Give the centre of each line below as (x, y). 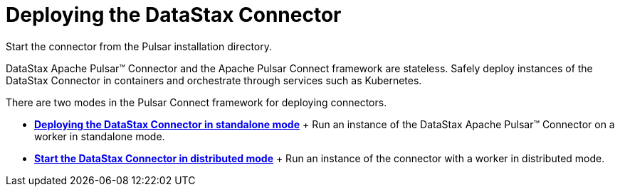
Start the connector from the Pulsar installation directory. (139, 46)
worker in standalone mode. (100, 136)
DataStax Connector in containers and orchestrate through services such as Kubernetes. (214, 80)
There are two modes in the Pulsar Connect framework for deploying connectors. (196, 102)
